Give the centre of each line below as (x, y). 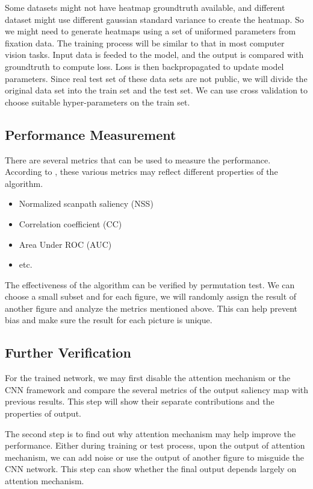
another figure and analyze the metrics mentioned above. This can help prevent (151, 308)
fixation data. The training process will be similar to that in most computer (145, 43)
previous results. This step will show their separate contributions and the (140, 401)
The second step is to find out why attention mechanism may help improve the (150, 433)
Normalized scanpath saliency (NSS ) (86, 203)
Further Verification (68, 352)
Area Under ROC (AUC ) (65, 244)
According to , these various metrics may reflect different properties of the (141, 172)
